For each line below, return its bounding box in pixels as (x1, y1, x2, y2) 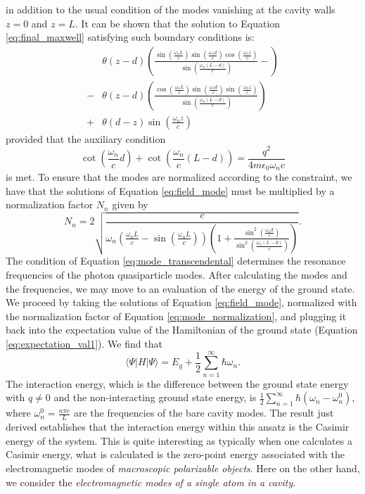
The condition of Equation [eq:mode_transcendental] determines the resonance (6, 253, 346, 268)
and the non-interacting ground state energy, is (53, 390, 257, 405)
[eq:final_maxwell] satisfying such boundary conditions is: (6, 30, 255, 44)
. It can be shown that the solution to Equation (75, 15, 281, 30)
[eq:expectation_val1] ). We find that (6, 336, 162, 350)
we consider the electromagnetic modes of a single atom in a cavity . (6, 474, 296, 489)
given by (112, 197, 148, 212)
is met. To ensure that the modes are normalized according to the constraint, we (6, 170, 352, 184)
